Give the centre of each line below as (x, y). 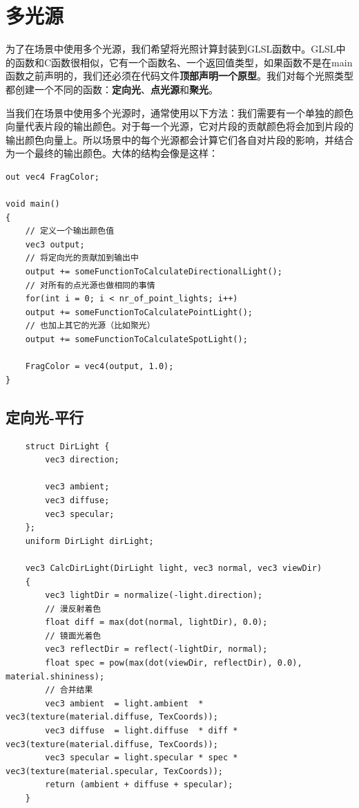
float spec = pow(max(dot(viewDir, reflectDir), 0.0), (174, 663)
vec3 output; (55, 244)
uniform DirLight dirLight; (89, 541)
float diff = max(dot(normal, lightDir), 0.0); (156, 622)
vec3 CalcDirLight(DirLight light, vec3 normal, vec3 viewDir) (174, 568)
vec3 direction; (82, 460)
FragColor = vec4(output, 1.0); (99, 367)
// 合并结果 (69, 690)
